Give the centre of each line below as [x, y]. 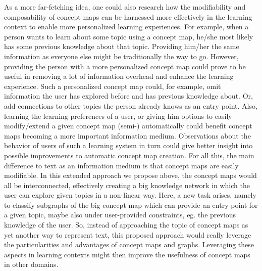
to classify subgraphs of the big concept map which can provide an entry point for [131, 205]
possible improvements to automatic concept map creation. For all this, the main [129, 155]
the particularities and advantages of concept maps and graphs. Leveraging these [129, 244]
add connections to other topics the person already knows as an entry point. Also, [131, 105]
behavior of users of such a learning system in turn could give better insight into [128, 145]
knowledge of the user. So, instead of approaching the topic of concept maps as [126, 225]
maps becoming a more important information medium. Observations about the [127, 135]
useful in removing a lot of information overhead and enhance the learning [119, 76]
